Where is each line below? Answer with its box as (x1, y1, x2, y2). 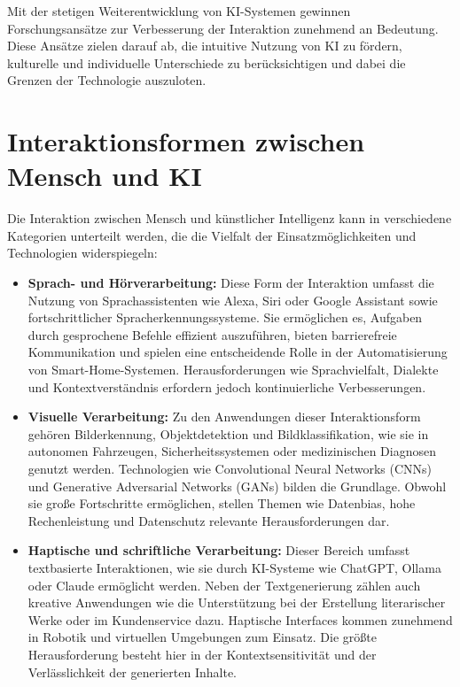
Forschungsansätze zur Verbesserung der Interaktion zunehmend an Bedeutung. (7, 19, 439, 37)
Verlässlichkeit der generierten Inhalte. (27, 662, 237, 681)
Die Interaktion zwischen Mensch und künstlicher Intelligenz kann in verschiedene (7, 209, 452, 228)
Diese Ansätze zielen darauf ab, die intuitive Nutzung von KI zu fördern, (7, 36, 402, 55)
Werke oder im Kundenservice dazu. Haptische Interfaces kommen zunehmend (27, 610, 453, 629)
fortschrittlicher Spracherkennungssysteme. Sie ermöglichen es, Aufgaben (27, 308, 423, 327)
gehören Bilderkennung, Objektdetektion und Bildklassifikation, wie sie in (27, 424, 429, 443)
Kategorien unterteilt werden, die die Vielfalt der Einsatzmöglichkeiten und (7, 226, 417, 244)
